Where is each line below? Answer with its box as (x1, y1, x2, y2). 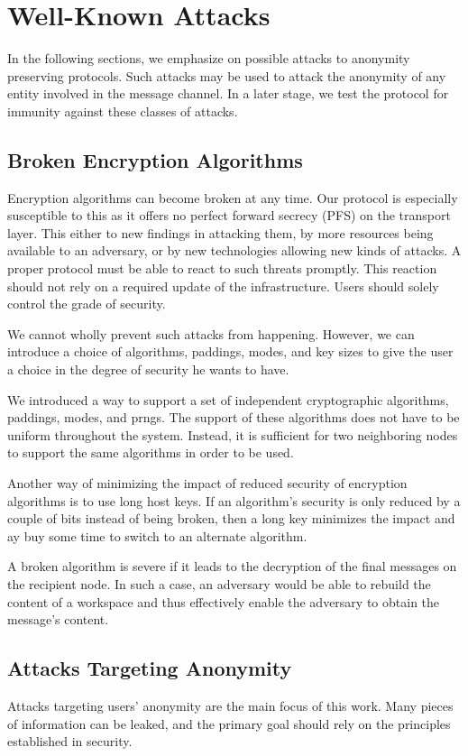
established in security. (7, 732, 133, 751)
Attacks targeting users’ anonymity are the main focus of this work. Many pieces (7, 696, 454, 715)
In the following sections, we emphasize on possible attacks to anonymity (7, 49, 410, 68)
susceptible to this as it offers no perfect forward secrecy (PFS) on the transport (7, 206, 451, 225)
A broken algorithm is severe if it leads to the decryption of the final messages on (7, 557, 457, 576)
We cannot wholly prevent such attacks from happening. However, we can (7, 324, 415, 343)
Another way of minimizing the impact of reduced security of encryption (7, 474, 408, 493)
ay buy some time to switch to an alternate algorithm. (7, 526, 307, 545)
